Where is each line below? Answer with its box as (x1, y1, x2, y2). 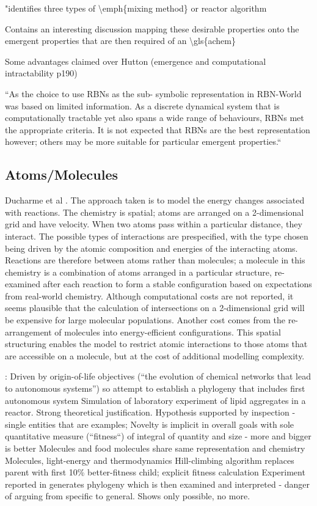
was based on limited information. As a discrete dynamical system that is (5, 99, 280, 112)
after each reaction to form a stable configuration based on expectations (43, 277, 312, 290)
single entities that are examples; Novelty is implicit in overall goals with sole (5, 417, 294, 430)
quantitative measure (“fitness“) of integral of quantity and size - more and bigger (5, 430, 312, 442)
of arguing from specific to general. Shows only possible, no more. (5, 490, 250, 502)
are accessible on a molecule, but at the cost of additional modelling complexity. (5, 349, 305, 362)
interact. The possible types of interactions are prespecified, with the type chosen (5, 229, 308, 242)
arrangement (5, 325, 52, 338)
